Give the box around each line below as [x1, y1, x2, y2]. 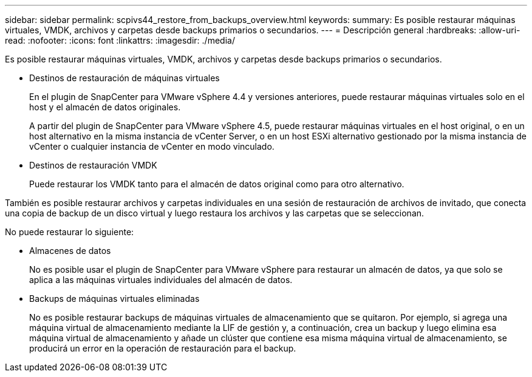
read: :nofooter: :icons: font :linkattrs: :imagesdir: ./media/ [5, 35, 235, 45]
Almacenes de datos [29, 245, 111, 256]
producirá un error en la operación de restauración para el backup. [29, 343, 296, 353]
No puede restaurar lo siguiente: [5, 227, 134, 237]
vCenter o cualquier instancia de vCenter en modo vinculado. [29, 141, 275, 152]
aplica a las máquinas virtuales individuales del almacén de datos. [29, 275, 293, 285]
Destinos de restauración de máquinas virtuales [29, 73, 220, 83]
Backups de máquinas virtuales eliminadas [29, 293, 200, 304]
